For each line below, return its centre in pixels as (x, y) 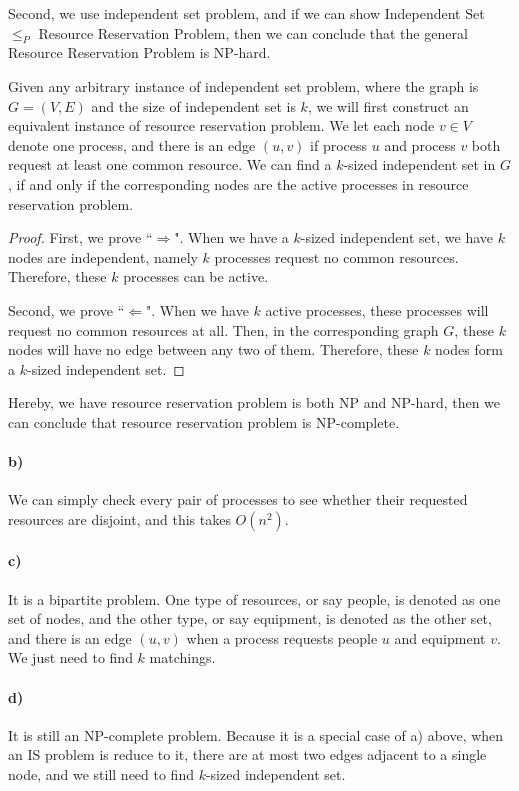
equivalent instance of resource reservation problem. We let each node (221, 125)
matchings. (182, 657)
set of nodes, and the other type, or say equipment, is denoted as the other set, (250, 618)
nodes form (469, 349)
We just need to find (70, 657)
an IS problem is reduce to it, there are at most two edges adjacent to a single (247, 754)
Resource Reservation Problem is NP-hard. (139, 52)
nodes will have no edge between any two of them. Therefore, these (213, 349)
